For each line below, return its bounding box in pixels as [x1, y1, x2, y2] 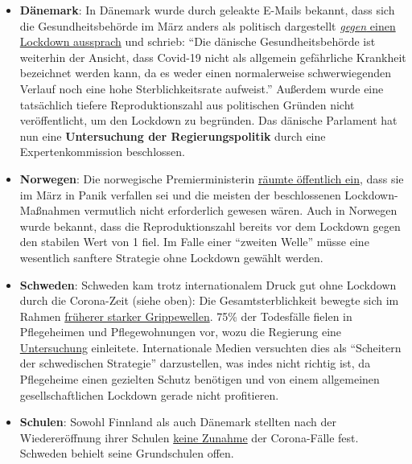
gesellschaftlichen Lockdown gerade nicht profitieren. [19, 386, 279, 403]
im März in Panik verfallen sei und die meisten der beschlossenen [19, 186, 341, 203]
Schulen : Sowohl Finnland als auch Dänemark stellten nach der [19, 413, 337, 430]
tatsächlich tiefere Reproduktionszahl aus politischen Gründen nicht [19, 96, 355, 113]
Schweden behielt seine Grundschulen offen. [19, 445, 234, 462]
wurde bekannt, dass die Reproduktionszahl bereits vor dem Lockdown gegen [19, 217, 401, 234]
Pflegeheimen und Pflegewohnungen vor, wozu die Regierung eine [19, 323, 342, 340]
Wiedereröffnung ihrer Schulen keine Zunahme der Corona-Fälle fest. [19, 429, 359, 446]
